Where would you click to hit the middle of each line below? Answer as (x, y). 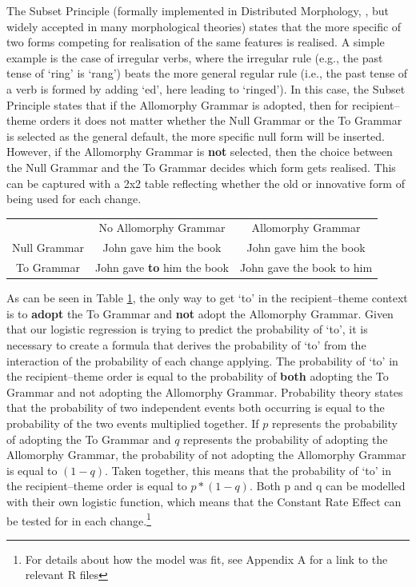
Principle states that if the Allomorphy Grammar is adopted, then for (178, 104)
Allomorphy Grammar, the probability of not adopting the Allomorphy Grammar (206, 455)
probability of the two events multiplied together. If (133, 423)
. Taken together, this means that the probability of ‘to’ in (248, 470)
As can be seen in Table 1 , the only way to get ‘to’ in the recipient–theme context (207, 298)
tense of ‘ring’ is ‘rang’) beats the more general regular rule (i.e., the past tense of (207, 73)
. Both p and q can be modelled (327, 486)
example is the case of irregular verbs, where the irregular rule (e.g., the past (195, 57)
